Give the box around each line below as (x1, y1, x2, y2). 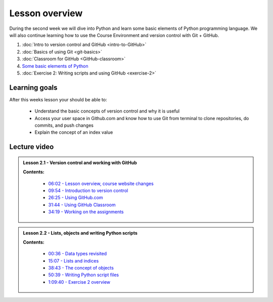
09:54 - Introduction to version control (48, 187, 128, 194)
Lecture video (9, 142, 54, 152)
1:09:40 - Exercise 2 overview (48, 279, 111, 285)
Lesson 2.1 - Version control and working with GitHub (23, 160, 137, 166)
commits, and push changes (34, 122, 94, 128)
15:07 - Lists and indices (48, 257, 99, 263)
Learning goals (9, 83, 58, 92)
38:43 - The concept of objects (48, 265, 114, 271)
